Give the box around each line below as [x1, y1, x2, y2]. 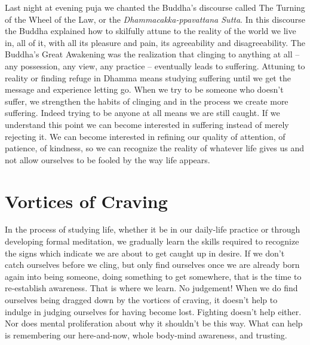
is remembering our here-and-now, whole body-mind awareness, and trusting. [5, 328, 287, 341]
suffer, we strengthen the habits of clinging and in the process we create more [5, 94, 288, 107]
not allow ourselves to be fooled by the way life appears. [5, 153, 210, 166]
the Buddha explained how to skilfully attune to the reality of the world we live [5, 25, 296, 37]
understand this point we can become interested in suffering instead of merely [5, 118, 289, 130]
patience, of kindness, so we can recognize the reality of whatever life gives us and [5, 142, 304, 154]
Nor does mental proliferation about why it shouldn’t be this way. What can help [5, 317, 303, 329]
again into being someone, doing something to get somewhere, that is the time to [5, 270, 302, 282]
